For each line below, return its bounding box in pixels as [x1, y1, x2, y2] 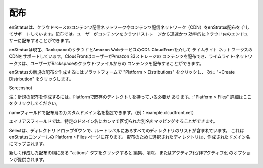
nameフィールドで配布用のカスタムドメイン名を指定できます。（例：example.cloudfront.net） [9, 109, 197, 115]
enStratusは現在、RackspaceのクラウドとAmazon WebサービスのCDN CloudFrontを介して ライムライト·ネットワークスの [9, 47, 253, 52]
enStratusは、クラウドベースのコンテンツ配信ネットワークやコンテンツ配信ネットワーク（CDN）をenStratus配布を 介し [9, 24, 250, 30]
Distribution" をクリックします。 [9, 76, 74, 82]
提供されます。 [17, 157, 47, 163]
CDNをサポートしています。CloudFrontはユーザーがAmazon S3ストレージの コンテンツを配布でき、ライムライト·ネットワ [9, 53, 253, 59]
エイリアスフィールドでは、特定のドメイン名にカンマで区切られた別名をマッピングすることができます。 [9, 118, 218, 124]
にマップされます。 [9, 141, 47, 147]
